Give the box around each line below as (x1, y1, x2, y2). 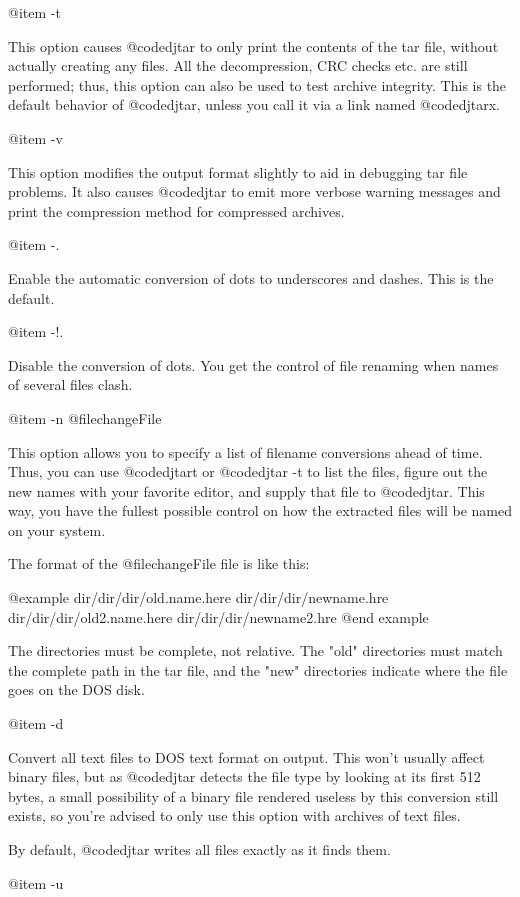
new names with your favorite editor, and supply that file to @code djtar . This (8, 480, 485, 501)
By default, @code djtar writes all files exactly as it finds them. (8, 839, 391, 859)
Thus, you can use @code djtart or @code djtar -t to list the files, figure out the (8, 461, 488, 482)
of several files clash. (8, 374, 133, 395)
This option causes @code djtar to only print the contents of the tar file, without (8, 35, 499, 56)
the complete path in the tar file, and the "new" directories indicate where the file (8, 659, 508, 680)
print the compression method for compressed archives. (8, 200, 345, 221)
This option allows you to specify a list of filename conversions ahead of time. (8, 441, 483, 462)
